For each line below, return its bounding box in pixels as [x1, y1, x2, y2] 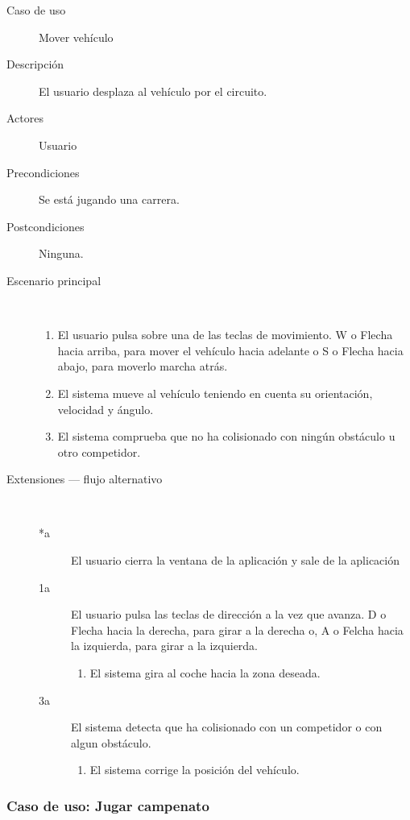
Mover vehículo [39, 28, 114, 45]
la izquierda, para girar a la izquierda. [71, 637, 259, 654]
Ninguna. [39, 245, 84, 262]
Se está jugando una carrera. [39, 191, 180, 208]
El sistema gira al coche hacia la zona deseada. [89, 665, 321, 681]
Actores [6, 110, 43, 126]
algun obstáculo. [71, 734, 151, 751]
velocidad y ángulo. [57, 400, 154, 417]
